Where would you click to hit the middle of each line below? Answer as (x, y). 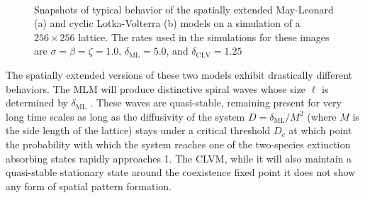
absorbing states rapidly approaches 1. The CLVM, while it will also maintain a (179, 158)
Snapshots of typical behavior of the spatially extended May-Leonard (184, 9)
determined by (37, 103)
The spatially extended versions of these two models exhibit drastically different (179, 74)
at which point (320, 130)
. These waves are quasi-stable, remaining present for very (216, 103)
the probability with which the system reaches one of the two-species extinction (178, 144)
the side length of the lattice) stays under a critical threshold (138, 130)
